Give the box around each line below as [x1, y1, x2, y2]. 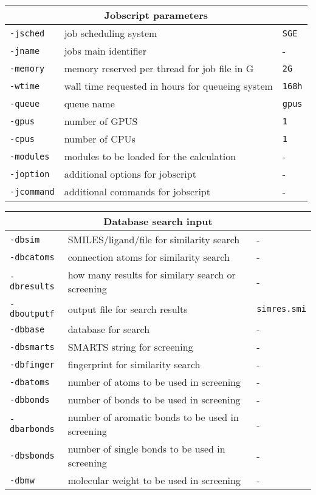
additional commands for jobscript [64, 184, 210, 198]
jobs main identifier [64, 44, 146, 58]
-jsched [10, 28, 45, 38]
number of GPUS [64, 114, 138, 128]
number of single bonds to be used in [67, 442, 225, 456]
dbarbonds [10, 424, 55, 434]
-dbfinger [10, 359, 55, 369]
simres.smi [256, 304, 306, 314]
